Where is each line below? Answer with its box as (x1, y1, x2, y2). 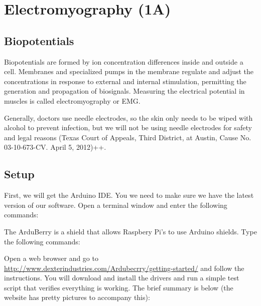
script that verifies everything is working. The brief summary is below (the (4, 282, 233, 292)
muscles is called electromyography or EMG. (4, 95, 141, 106)
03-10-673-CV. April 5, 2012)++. (4, 142, 106, 152)
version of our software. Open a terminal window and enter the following (4, 199, 227, 210)
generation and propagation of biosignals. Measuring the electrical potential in (4, 86, 245, 96)
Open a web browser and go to (4, 253, 98, 263)
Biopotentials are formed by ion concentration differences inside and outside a (4, 56, 243, 67)
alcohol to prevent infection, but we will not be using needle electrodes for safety (4, 122, 252, 133)
